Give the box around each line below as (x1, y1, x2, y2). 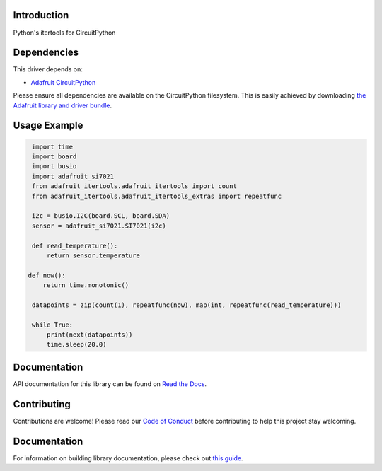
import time (32, 142, 74, 151)
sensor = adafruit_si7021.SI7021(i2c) (32, 221, 166, 230)
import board (32, 152, 77, 161)
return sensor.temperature (46, 251, 141, 260)
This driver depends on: (13, 65, 83, 74)
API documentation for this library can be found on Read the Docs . (13, 379, 207, 388)
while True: (32, 320, 74, 329)
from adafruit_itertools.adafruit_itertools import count (32, 182, 237, 190)
